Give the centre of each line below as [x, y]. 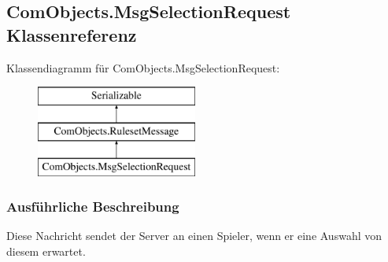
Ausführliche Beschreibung [93, 207]
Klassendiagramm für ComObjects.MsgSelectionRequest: [143, 67]
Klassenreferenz [72, 34]
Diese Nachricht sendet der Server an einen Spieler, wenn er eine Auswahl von [194, 236]
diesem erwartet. [46, 251]
